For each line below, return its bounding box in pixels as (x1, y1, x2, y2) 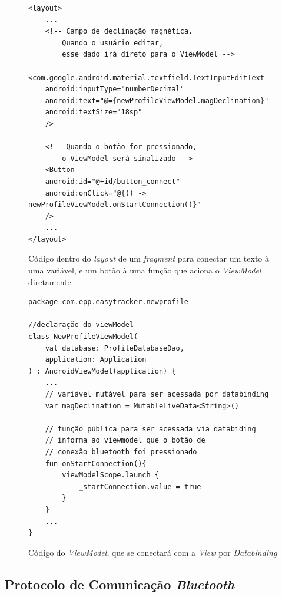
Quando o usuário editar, (62, 38, 164, 47)
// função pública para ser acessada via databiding (45, 424, 256, 433)
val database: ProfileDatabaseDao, (45, 344, 184, 352)
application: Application (45, 355, 147, 364)
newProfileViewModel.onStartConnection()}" (28, 200, 201, 209)
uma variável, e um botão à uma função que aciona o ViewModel (28, 264, 261, 276)
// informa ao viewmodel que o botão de (45, 436, 205, 445)
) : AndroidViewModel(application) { (28, 367, 176, 375)
